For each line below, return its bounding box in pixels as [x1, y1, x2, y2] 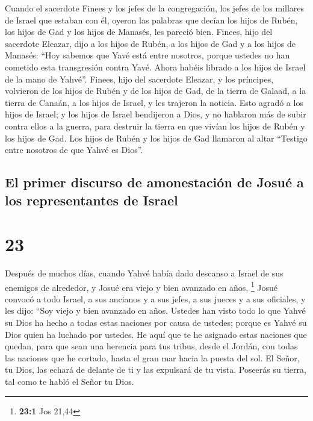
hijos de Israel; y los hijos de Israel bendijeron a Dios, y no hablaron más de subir [5, 108, 306, 120]
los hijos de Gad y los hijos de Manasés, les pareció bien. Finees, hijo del [5, 25, 273, 38]
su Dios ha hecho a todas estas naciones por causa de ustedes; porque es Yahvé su [5, 316, 307, 329]
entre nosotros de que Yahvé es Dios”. [5, 143, 143, 156]
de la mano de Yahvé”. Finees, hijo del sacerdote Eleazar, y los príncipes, [5, 72, 274, 85]
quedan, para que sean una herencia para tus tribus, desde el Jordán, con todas [5, 340, 298, 352]
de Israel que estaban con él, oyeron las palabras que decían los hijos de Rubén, [5, 13, 298, 26]
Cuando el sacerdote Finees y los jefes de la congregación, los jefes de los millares [5, 2, 305, 14]
